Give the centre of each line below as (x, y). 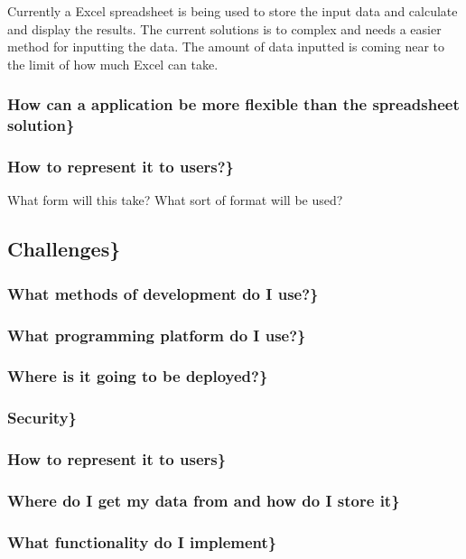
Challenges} (64, 249)
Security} (42, 418)
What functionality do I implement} (142, 541)
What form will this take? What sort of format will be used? (175, 200)
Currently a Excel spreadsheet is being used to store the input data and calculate (233, 11)
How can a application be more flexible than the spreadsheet (233, 104)
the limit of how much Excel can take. (113, 64)
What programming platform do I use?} (157, 335)
